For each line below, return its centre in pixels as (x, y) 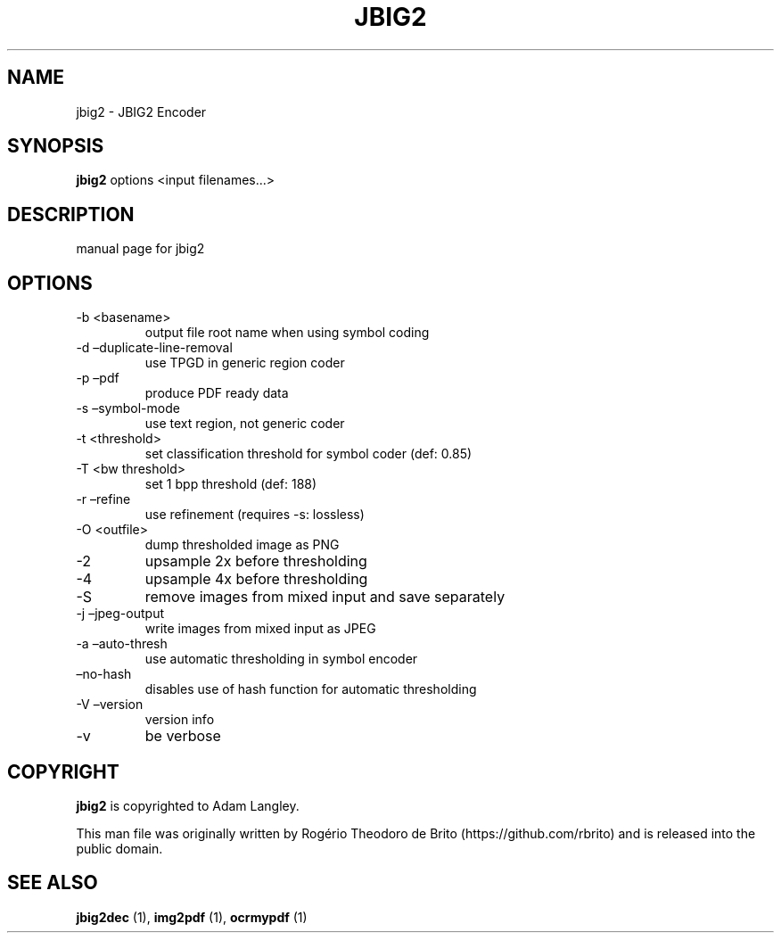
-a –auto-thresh (122, 644)
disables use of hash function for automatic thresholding (311, 689)
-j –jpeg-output (120, 614)
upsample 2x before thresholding (256, 561)
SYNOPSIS (56, 146)
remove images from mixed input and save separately (325, 597)
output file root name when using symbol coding (287, 333)
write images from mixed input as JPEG (260, 629)
